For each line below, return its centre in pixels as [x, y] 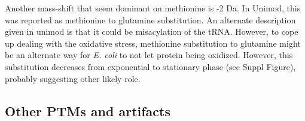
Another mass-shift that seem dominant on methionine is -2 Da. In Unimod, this [153, 8]
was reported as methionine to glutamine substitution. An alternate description [150, 19]
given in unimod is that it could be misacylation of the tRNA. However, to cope [152, 31]
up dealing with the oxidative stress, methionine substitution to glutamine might [153, 43]
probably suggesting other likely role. [73, 78]
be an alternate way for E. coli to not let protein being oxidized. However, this [149, 55]
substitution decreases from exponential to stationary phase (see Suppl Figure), [150, 66]
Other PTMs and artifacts [88, 111]
